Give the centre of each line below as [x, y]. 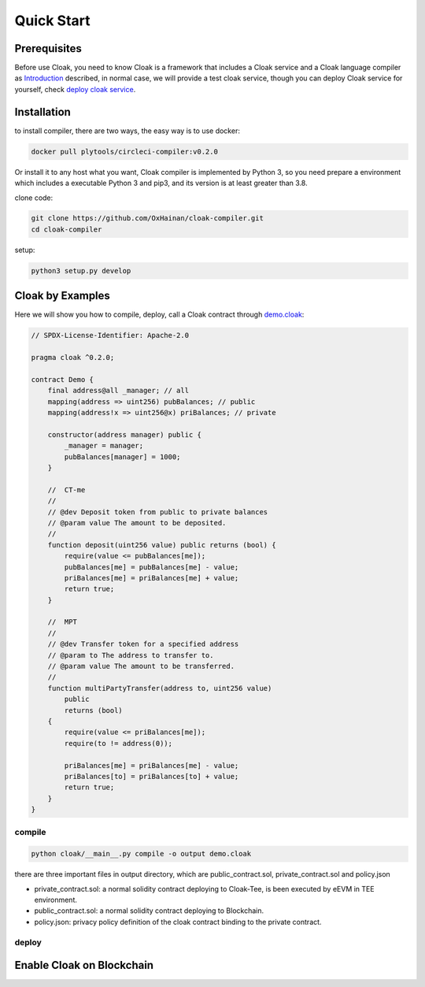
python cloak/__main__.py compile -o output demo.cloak [141, 854]
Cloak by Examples [62, 296]
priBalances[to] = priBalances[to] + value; [152, 776]
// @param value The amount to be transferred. [141, 666]
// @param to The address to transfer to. [131, 655]
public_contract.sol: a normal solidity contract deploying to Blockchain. [149, 911]
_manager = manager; [104, 446]
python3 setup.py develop [81, 271]
